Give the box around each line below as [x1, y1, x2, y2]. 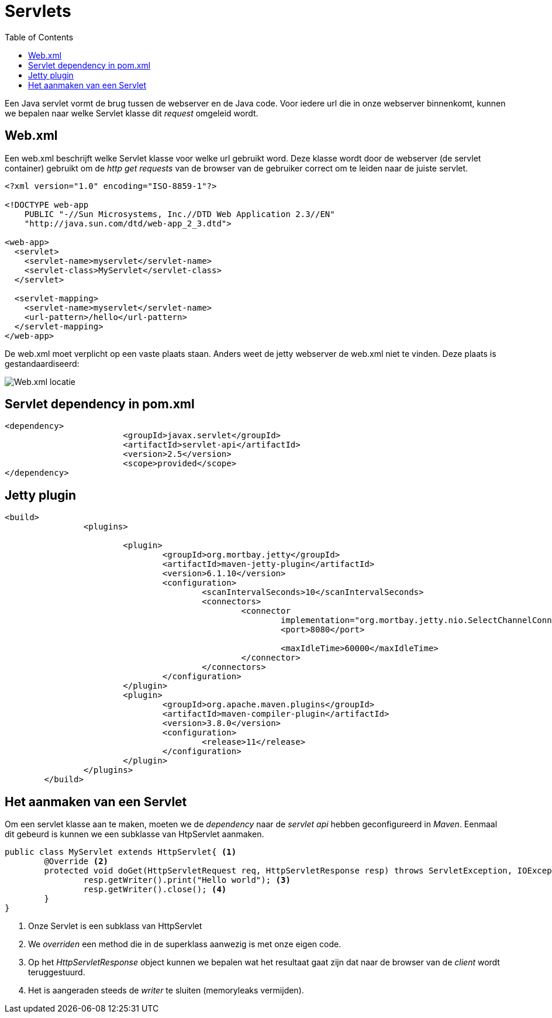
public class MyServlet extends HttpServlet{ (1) [5, 847, 237, 857]
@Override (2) [44, 857, 109, 866]
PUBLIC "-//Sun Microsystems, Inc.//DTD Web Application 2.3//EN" [24, 209, 335, 219]
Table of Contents [5, 32, 74, 42]
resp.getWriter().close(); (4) [83, 885, 227, 895]
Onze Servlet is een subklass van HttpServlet [28, 921, 202, 931]
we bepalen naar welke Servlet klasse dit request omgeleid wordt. [5, 108, 258, 118]
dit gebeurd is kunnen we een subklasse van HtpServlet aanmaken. [5, 829, 264, 840]
